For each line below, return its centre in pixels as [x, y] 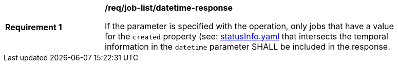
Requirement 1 [34, 27]
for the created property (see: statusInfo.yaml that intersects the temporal [247, 36]
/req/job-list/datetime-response [169, 8]
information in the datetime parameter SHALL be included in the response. [248, 47]
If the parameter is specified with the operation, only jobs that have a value [249, 26]
